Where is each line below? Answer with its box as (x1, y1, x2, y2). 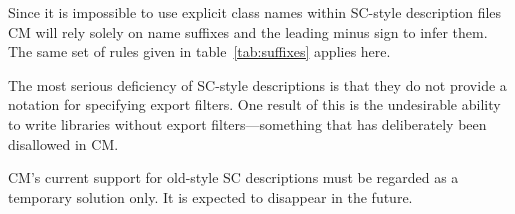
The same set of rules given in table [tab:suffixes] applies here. (8, 41, 391, 62)
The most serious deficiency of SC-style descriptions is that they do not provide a (8, 74, 507, 95)
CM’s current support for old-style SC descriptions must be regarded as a (8, 167, 459, 188)
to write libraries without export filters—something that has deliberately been (8, 113, 487, 134)
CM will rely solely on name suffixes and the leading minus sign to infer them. (8, 21, 488, 42)
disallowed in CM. (8, 133, 119, 154)
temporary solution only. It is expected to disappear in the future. (8, 186, 413, 207)
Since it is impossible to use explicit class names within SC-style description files (8, 2, 502, 22)
